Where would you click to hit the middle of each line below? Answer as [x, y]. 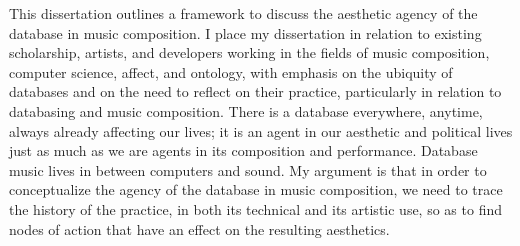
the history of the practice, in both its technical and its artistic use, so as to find [255, 208]
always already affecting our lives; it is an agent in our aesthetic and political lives [261, 130]
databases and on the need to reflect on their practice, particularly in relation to [255, 91]
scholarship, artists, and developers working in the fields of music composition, [249, 52]
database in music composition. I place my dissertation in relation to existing [245, 32]
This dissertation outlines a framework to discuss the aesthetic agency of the [243, 13]
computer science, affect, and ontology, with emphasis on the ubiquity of [231, 71]
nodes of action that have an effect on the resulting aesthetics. [199, 228]
